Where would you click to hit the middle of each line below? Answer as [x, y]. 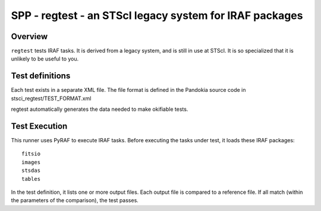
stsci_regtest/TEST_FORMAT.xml [51, 98]
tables [31, 179]
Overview [29, 36]
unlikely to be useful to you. [45, 59]
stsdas [31, 171]
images [31, 162]
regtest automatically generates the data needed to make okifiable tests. [100, 109]
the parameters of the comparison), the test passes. [75, 200]
